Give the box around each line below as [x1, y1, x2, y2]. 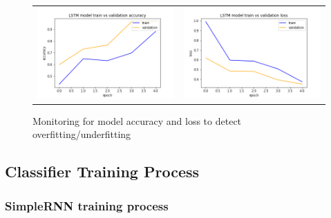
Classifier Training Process [5, 161, 200, 182]
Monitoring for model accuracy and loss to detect [32, 113, 242, 128]
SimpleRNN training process [5, 197, 169, 214]
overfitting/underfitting [32, 127, 131, 141]
